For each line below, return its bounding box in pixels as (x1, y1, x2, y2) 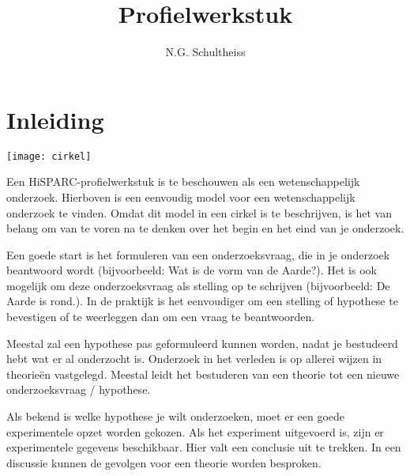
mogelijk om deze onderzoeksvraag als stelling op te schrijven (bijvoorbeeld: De (6, 277, 390, 293)
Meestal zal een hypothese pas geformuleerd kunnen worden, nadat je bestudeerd (6, 334, 398, 351)
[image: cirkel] (6, 150, 92, 162)
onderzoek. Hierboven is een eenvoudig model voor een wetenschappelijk (6, 188, 355, 205)
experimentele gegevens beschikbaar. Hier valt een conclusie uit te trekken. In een (6, 439, 401, 455)
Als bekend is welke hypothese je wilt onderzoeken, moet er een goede (6, 408, 345, 425)
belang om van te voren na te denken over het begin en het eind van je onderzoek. (6, 220, 404, 236)
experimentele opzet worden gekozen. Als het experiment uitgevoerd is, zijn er (6, 423, 384, 440)
